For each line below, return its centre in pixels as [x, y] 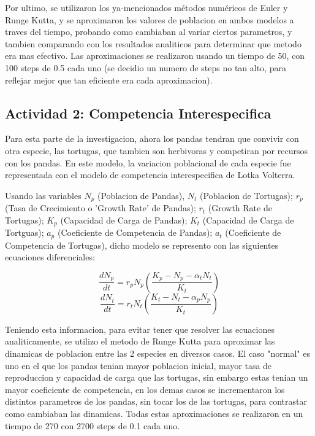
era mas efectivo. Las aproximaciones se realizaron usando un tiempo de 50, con [155, 56]
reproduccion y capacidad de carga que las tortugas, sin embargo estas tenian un [157, 377]
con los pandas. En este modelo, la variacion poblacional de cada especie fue [148, 162]
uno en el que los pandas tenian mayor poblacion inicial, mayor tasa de [139, 365]
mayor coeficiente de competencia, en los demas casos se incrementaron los [145, 389]
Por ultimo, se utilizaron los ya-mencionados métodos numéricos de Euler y [146, 7]
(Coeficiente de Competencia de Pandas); [135, 232]
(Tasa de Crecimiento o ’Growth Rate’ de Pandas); [101, 208]
